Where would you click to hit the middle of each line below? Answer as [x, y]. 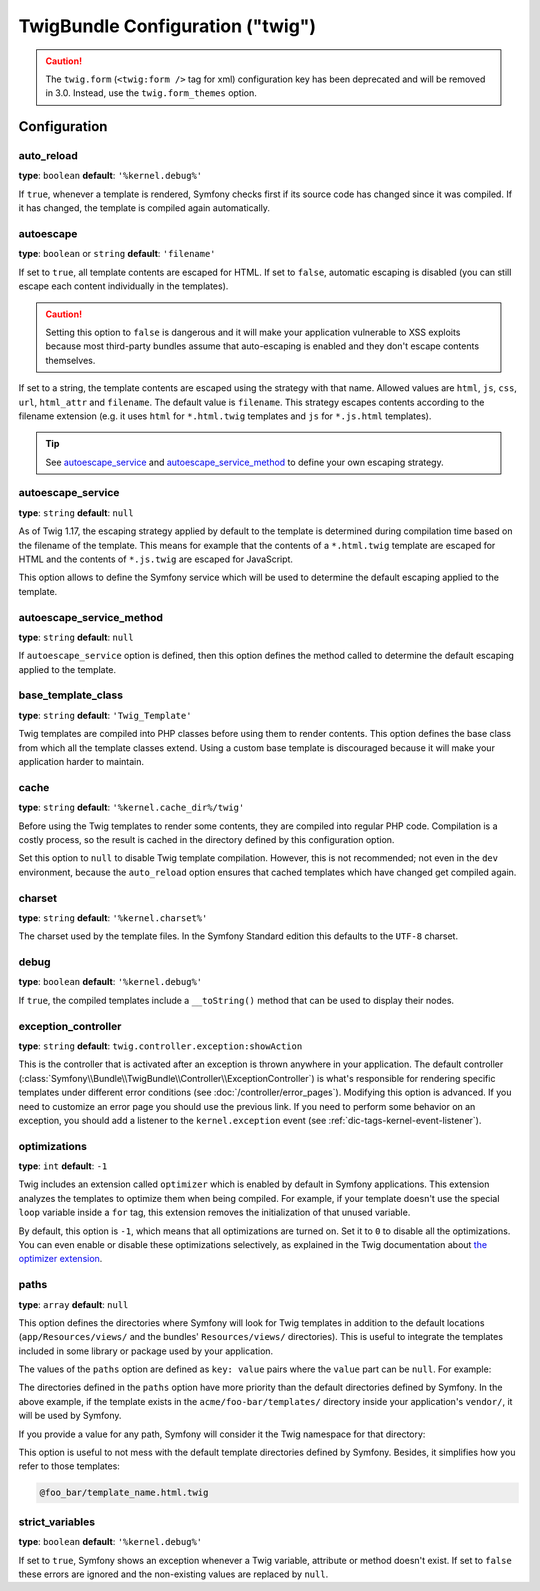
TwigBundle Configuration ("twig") [167, 26]
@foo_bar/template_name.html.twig [124, 1493]
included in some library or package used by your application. [146, 1351]
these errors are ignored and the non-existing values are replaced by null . [173, 1574]
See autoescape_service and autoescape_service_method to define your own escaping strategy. [244, 462]
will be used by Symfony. [70, 1416]
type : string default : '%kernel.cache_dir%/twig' [131, 807]
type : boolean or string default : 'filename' [117, 254]
